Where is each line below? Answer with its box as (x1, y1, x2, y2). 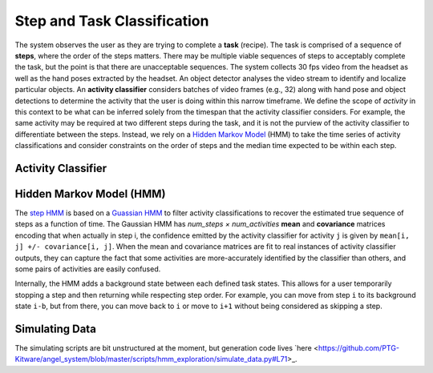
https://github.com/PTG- (318, 343, 400, 353)
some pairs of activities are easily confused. (14, 264, 161, 274)
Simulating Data (14, 322, 96, 335)
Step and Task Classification (14, 12, 209, 30)
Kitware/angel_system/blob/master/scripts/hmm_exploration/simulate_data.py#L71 (14, 355, 288, 364)
